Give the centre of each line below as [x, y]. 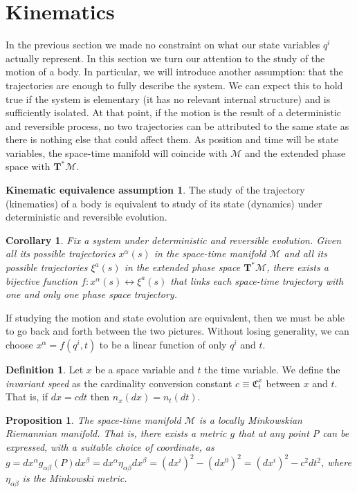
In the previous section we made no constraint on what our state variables [163, 45]
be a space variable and [145, 369]
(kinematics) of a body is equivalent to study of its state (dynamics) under [164, 203]
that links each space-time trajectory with [257, 280]
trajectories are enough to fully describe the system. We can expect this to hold [174, 85]
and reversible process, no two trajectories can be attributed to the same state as [177, 125]
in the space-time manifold [210, 253]
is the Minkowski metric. [75, 477]
